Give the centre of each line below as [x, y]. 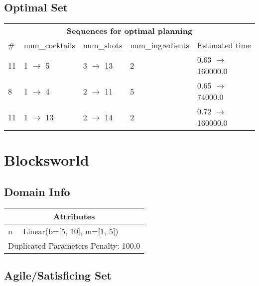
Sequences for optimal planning [129, 31]
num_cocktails [50, 45]
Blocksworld [47, 160]
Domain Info [37, 191]
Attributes [74, 216]
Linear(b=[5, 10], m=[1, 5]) [71, 231]
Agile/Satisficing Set [58, 275]
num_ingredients [160, 45]
